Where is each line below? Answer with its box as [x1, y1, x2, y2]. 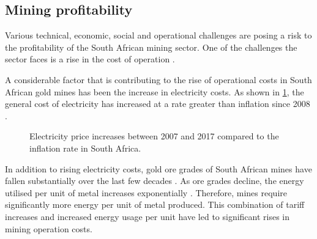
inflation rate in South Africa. [29, 141, 141, 154]
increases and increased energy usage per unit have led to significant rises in [5, 210, 290, 222]
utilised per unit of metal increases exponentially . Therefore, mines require [5, 186, 287, 199]
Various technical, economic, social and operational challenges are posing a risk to [5, 29, 312, 42]
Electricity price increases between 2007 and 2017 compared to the [29, 130, 279, 142]
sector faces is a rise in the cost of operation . [5, 53, 175, 65]
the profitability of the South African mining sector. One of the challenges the [5, 40, 297, 53]
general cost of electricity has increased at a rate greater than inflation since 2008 [5, 97, 310, 110]
